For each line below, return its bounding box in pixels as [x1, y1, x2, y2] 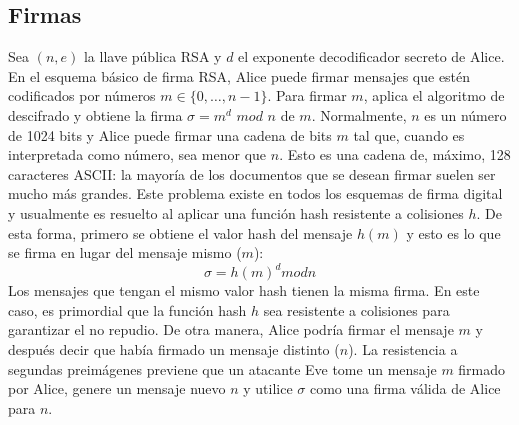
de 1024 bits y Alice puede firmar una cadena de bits [8, 124, 332, 145]
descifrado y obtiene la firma [8, 104, 183, 125]
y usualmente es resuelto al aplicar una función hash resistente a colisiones [8, 202, 464, 223]
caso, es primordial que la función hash [8, 299, 247, 320]
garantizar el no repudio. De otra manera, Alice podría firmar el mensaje [8, 319, 454, 340]
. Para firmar [267, 85, 347, 106]
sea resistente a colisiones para [263, 299, 450, 320]
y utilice [243, 378, 293, 399]
